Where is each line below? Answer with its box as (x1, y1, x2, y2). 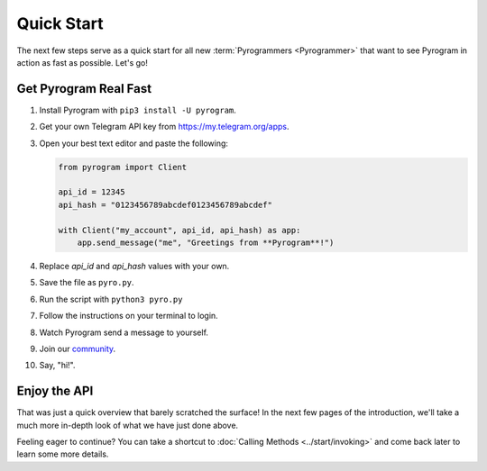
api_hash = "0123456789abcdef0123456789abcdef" (58, 199, 272, 210)
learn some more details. (16, 448, 109, 459)
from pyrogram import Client (58, 162, 188, 172)
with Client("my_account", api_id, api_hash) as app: (58, 225, 301, 235)
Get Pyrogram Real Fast (16, 81, 152, 96)
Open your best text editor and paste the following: (39, 138, 229, 149)
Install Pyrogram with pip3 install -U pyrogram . (39, 104, 236, 115)
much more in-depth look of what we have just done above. (16, 420, 239, 430)
